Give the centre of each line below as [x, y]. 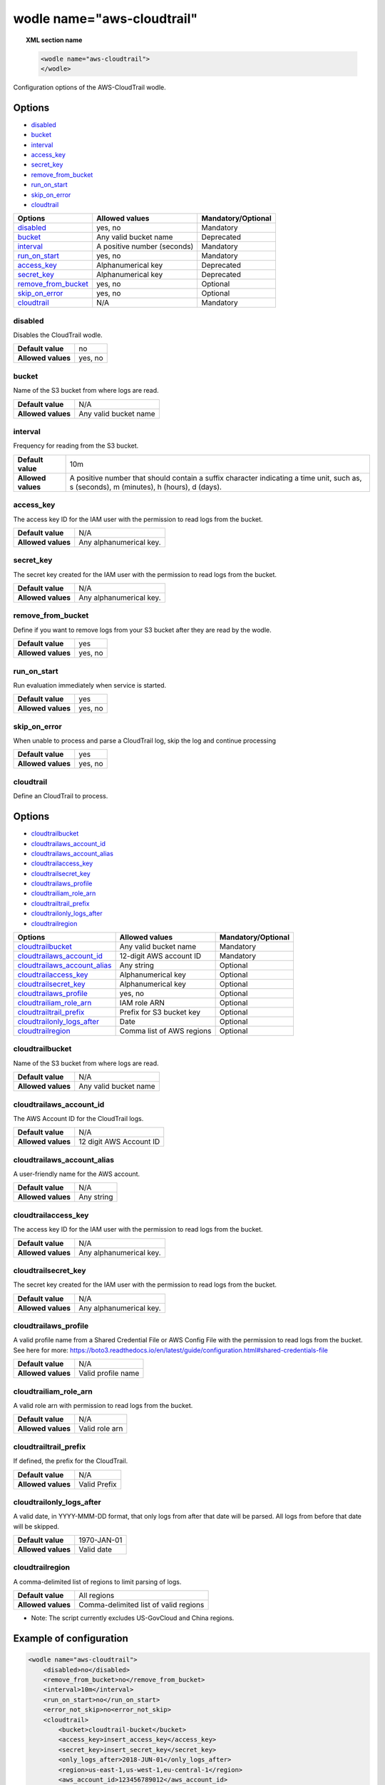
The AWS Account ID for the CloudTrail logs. [78, 1118]
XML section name [54, 40]
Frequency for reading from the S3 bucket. [76, 446]
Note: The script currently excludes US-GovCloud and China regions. [133, 1618]
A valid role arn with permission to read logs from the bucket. [103, 1406]
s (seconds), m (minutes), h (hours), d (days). [146, 487]
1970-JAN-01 [101, 1540]
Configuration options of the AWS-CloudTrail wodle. [90, 87]
